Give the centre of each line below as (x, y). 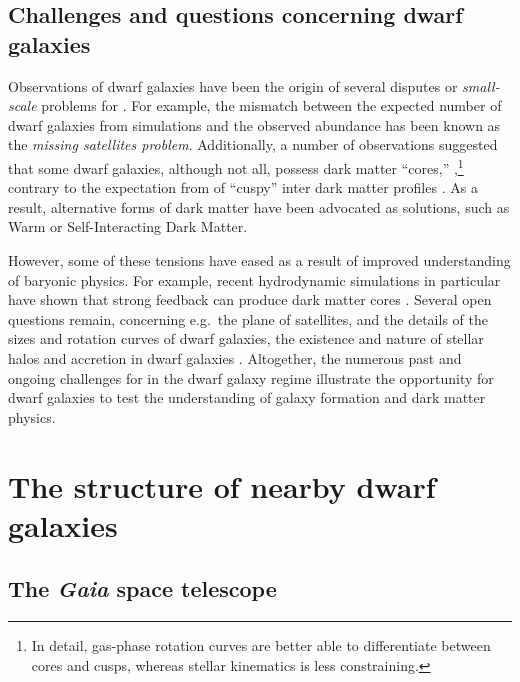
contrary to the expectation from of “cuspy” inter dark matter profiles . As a (243, 187)
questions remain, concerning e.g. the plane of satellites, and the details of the (248, 318)
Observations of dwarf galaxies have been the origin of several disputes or (233, 85)
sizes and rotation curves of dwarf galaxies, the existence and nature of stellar (246, 338)
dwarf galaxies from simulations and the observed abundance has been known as (254, 124)
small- (481, 85)
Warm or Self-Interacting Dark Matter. (128, 226)
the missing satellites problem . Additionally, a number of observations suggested (253, 144)
